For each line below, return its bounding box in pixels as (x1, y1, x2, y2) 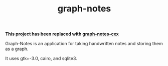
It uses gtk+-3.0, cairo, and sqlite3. (5, 56, 78, 62)
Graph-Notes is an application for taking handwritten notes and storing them (5, 41, 163, 47)
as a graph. (5, 46, 29, 52)
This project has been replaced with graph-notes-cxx (5, 31, 119, 37)
